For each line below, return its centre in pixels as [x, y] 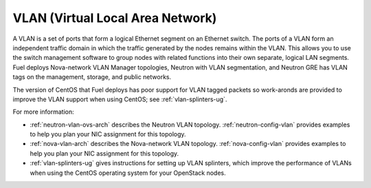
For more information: [44, 112]
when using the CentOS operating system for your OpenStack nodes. [128, 173]
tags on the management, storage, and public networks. [92, 77]
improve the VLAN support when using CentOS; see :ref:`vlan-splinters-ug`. [120, 99]
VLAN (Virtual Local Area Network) [115, 18]
